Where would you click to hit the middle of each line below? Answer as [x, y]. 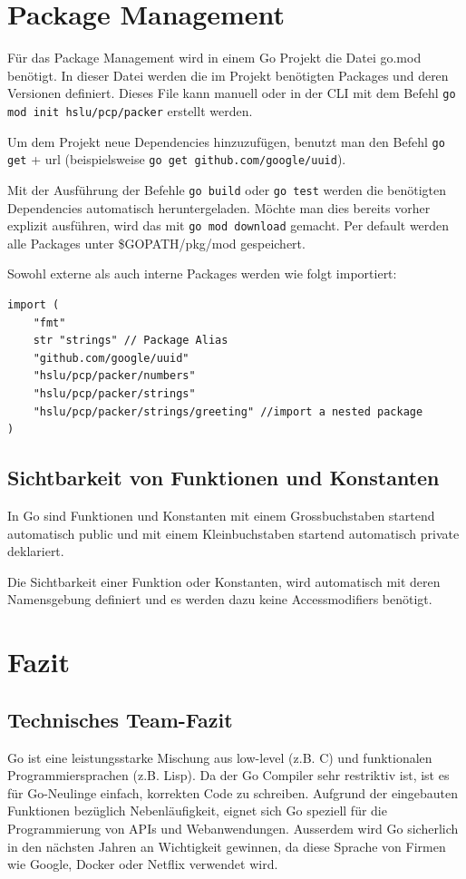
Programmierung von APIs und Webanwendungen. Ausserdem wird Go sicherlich [233, 828]
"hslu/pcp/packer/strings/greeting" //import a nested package [228, 411]
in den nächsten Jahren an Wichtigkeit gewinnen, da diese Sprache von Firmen [227, 846]
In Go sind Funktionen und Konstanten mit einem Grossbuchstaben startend [221, 515]
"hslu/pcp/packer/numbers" [114, 376]
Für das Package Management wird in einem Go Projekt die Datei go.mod [214, 58]
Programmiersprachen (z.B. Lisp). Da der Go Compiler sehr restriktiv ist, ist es [228, 775]
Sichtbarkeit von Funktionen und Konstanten [223, 478]
